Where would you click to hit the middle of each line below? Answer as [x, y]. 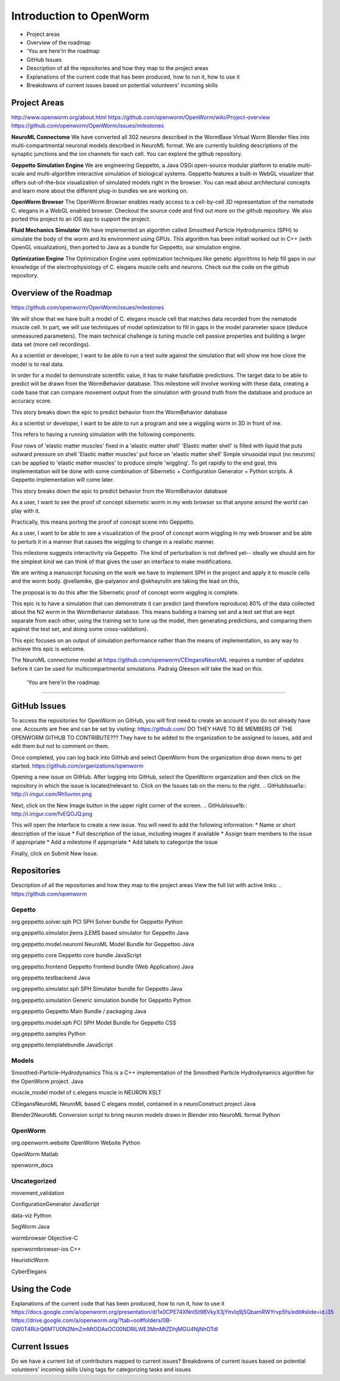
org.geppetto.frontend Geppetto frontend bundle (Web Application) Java [102, 966]
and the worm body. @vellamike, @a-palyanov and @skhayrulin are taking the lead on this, [126, 581]
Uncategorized [34, 1181]
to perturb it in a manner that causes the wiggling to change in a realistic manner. [113, 541]
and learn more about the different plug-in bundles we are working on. [100, 191]
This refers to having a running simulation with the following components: [104, 434]
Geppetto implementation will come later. [63, 480]
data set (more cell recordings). [51, 344]
